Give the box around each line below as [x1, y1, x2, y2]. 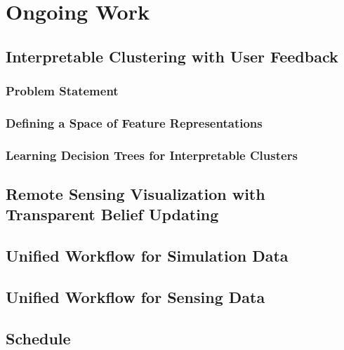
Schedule [6, 327, 71, 349]
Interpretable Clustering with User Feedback [6, 45, 338, 67]
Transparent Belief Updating [6, 203, 219, 225]
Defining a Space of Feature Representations [6, 114, 263, 131]
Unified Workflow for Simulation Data [6, 245, 289, 267]
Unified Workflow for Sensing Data [6, 286, 265, 308]
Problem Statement [6, 82, 119, 100]
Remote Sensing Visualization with [6, 183, 265, 205]
